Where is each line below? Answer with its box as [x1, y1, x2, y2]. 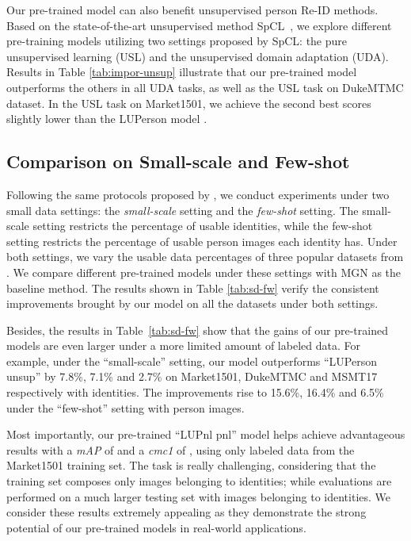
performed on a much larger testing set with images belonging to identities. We [6, 488, 391, 505]
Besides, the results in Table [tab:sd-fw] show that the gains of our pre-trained [6, 321, 388, 338]
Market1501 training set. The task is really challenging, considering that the [6, 457, 376, 474]
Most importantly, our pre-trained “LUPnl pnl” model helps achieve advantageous [6, 426, 405, 443]
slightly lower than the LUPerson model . [6, 110, 207, 127]
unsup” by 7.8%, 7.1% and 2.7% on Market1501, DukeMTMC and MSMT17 [6, 368, 378, 385]
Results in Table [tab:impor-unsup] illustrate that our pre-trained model [6, 63, 357, 80]
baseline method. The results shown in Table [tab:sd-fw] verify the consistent [6, 279, 379, 296]
